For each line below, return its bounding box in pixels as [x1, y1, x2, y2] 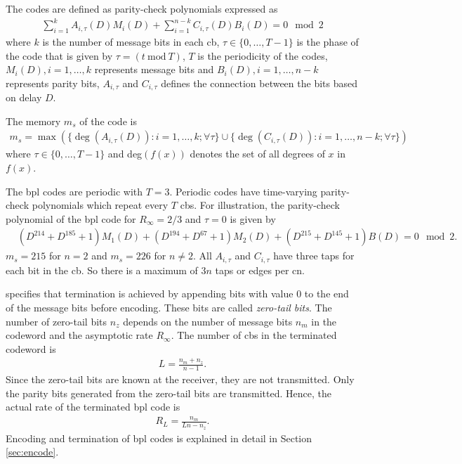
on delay [6, 90, 42, 105]
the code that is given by [6, 48, 113, 63]
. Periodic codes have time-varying [169, 183, 317, 198]
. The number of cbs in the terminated [171, 328, 337, 342]
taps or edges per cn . [215, 262, 305, 277]
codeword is [6, 341, 56, 356]
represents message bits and [94, 62, 214, 77]
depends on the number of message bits [123, 314, 293, 328]
